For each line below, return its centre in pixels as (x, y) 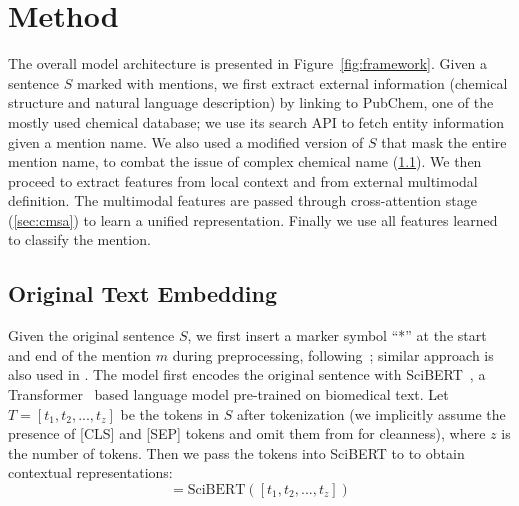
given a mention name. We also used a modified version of (186, 141)
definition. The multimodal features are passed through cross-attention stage (242, 200)
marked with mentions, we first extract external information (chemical (292, 82)
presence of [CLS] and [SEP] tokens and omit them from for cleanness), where (247, 433)
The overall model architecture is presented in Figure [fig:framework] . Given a (248, 63)
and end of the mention (80, 354)
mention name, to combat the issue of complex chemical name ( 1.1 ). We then (245, 161)
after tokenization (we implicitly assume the (371, 413)
